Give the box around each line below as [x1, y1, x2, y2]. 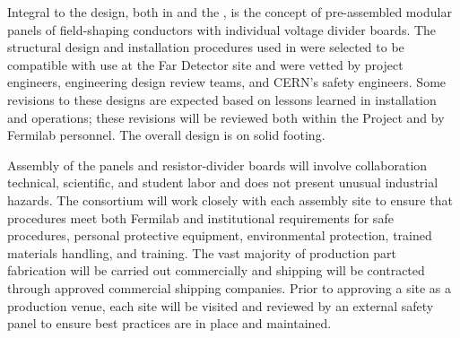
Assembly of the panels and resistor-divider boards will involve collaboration [7, 155, 428, 174]
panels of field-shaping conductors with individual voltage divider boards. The [7, 20, 437, 39]
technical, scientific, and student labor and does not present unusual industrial [7, 173, 438, 192]
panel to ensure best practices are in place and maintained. [7, 314, 332, 333]
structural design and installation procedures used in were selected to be [7, 38, 404, 56]
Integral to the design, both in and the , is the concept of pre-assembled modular [7, 3, 452, 21]
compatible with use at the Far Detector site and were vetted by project [7, 55, 404, 74]
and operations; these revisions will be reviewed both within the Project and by [7, 108, 445, 126]
